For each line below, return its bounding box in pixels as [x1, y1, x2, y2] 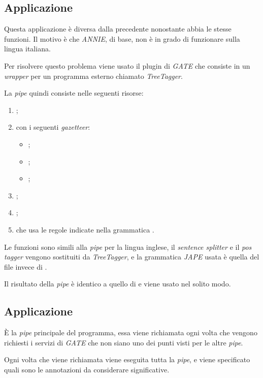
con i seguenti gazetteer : [16, 122, 90, 132]
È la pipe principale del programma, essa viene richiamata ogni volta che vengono [4, 327, 257, 338]
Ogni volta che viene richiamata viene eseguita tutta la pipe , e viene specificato [4, 354, 250, 365]
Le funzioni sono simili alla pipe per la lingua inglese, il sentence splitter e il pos [4, 241, 252, 252]
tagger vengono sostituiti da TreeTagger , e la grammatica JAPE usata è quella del [4, 251, 259, 262]
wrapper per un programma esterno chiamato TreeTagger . [4, 70, 183, 81]
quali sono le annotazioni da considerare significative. [4, 364, 170, 374]
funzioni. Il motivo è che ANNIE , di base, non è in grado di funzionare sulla [4, 33, 240, 44]
